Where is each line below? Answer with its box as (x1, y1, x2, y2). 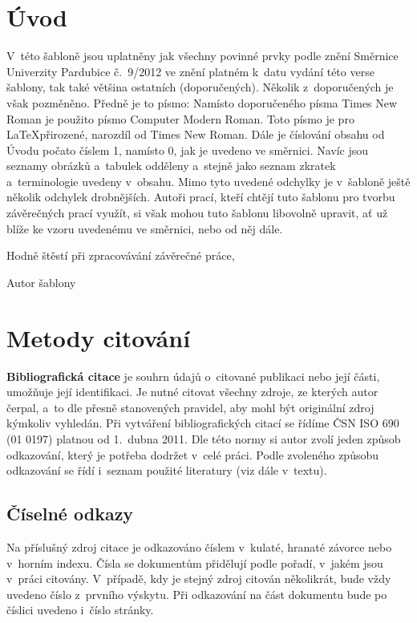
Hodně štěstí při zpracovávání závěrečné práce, (6, 247, 235, 264)
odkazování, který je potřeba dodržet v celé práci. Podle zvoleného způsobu (6, 446, 379, 463)
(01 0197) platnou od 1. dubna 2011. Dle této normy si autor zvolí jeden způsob (6, 430, 401, 447)
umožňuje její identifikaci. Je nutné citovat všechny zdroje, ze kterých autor (6, 383, 379, 400)
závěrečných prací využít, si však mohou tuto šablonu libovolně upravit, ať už (6, 204, 388, 221)
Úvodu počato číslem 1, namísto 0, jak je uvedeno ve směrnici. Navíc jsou (6, 141, 369, 158)
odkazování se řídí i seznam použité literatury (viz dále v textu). (6, 462, 327, 479)
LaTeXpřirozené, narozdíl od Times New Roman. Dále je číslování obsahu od (6, 126, 385, 143)
